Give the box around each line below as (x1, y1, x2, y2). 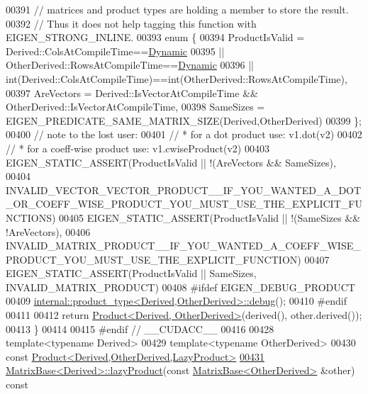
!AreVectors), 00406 (6, 224, 91, 239)
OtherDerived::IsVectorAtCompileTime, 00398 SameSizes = (6, 99, 265, 114)
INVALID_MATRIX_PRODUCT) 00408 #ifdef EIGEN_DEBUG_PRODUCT (6, 279, 355, 294)
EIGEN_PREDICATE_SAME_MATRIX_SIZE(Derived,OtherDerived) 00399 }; (6, 113, 362, 128)
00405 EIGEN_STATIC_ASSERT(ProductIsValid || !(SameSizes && (59, 210, 361, 225)
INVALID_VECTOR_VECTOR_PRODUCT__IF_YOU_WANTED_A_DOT (6, 182, 362, 197)
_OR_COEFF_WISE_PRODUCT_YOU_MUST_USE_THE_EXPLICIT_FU (6, 196, 362, 211)
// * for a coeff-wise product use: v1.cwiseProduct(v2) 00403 (6, 140, 269, 155)
